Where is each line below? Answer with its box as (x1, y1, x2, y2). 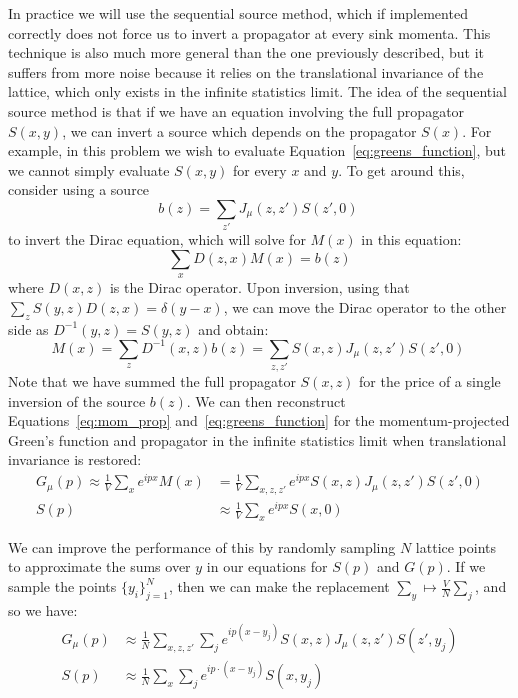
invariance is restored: (8, 449, 142, 470)
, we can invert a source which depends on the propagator (62, 120, 417, 141)
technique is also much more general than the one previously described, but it (8, 42, 485, 63)
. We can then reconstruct (186, 390, 346, 411)
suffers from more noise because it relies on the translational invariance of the (8, 61, 484, 82)
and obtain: (198, 318, 269, 339)
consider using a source (8, 179, 150, 200)
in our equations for (206, 556, 328, 577)
